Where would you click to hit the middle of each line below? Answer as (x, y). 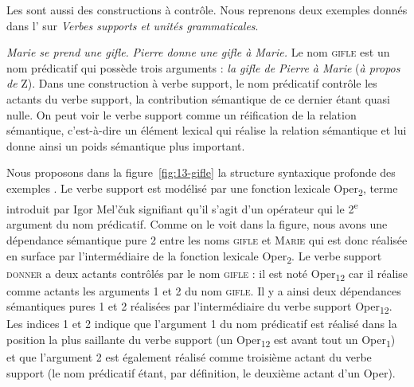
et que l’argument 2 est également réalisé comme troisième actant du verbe (189, 357)
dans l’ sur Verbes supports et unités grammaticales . (133, 25)
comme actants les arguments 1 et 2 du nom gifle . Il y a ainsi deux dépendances (204, 290)
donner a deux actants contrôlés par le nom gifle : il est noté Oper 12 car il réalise (207, 274)
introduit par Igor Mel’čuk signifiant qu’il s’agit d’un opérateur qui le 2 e (182, 207)
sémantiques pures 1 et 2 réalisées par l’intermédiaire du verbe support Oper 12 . (199, 307)
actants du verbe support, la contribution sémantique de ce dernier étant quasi (198, 98)
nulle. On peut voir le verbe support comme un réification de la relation (182, 114)
